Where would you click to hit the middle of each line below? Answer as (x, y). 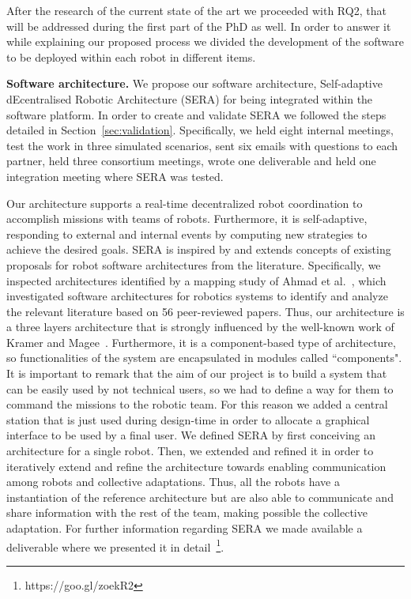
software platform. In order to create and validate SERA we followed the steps (196, 114)
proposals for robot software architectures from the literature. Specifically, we (194, 264)
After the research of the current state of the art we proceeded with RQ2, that (196, 10)
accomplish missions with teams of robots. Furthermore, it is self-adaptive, (187, 219)
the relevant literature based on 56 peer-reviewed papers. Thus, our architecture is (205, 311)
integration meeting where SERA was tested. (115, 176)
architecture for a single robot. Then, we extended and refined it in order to (190, 451)
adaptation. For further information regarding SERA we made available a (185, 528)
